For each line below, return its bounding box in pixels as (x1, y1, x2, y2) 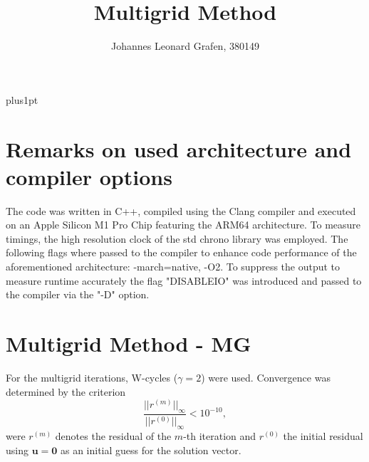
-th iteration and (183, 429, 256, 443)
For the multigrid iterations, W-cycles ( (6, 369, 178, 384)
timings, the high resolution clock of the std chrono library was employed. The (6, 231, 348, 246)
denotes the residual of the (55, 429, 172, 443)
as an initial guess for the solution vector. (60, 442, 241, 457)
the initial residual (283, 429, 363, 443)
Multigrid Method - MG (6, 328, 251, 357)
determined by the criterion (6, 384, 126, 399)
